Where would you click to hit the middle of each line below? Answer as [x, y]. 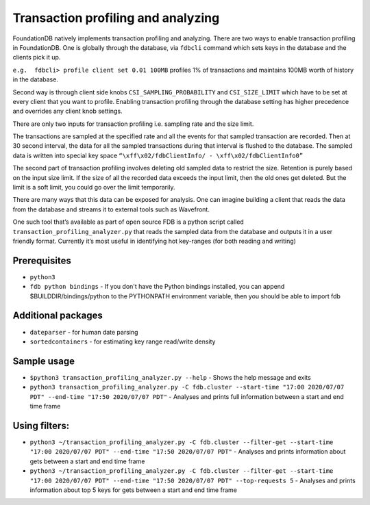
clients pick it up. [37, 57]
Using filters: [41, 425]
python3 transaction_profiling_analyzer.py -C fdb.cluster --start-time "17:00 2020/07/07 [187, 387]
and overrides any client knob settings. [67, 111]
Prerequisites [42, 260]
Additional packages [58, 316]
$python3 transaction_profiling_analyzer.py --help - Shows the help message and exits [170, 377]
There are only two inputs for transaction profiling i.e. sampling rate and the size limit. [133, 124]
